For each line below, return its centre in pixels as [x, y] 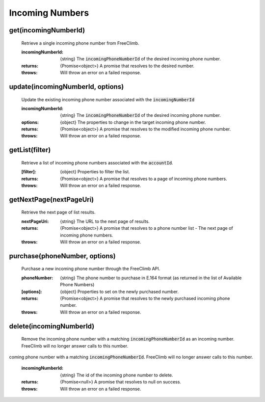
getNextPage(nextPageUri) [52, 200]
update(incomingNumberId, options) [66, 87]
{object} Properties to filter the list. [95, 172]
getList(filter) [30, 150]
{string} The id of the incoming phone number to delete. [117, 375]
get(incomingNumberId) [47, 30]
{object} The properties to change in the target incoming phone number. [133, 122]
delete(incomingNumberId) [52, 326]
